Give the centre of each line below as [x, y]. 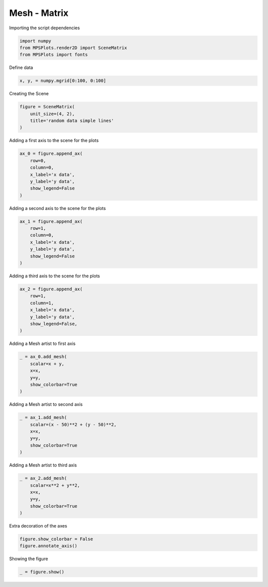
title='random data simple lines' [72, 121]
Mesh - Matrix [39, 13]
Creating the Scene [29, 94]
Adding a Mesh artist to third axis [43, 465]
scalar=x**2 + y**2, [55, 485]
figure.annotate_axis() [49, 546]
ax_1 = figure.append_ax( [51, 221]
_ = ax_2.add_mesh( [43, 478]
